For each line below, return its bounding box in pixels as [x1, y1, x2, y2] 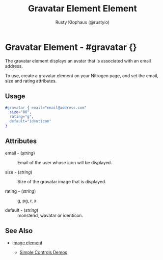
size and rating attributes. [5, 78, 57, 84]
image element [12, 239, 43, 246]
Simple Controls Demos [19, 249, 68, 255]
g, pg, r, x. [17, 198, 38, 203]
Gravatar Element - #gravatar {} [5, 41, 137, 53]
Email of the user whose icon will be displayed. [17, 159, 112, 165]
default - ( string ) [5, 207, 39, 213]
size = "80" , [9, 110, 32, 115]
